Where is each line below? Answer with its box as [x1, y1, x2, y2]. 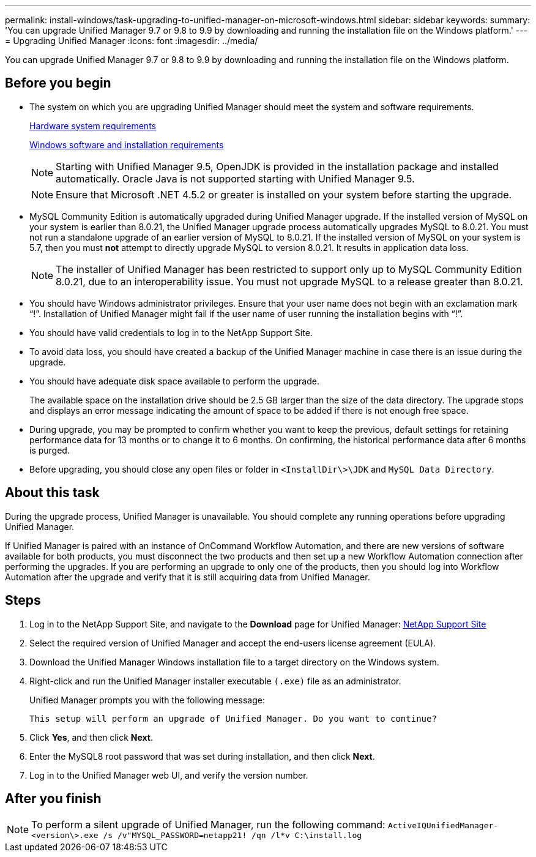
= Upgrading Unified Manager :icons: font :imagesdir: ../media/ [5, 36, 258, 46]
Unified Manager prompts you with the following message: [29, 694, 265, 705]
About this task [5, 485, 100, 501]
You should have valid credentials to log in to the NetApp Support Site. [29, 327, 313, 338]
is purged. [29, 444, 70, 455]
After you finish [5, 790, 102, 806]
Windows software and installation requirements [29, 139, 224, 150]
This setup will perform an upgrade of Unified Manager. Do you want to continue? [29, 713, 437, 724]
